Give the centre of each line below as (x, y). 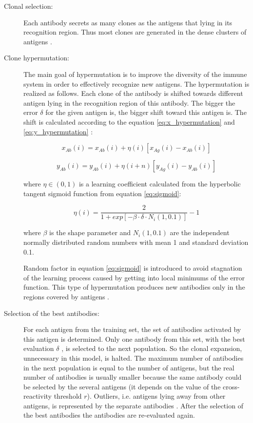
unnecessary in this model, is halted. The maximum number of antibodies (134, 358)
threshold (68, 396)
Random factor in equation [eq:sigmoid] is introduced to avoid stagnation (133, 268)
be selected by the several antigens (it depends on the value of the (122, 386)
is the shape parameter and (90, 232)
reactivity (38, 396)
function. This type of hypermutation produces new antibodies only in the (134, 287)
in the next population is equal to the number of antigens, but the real (129, 367)
